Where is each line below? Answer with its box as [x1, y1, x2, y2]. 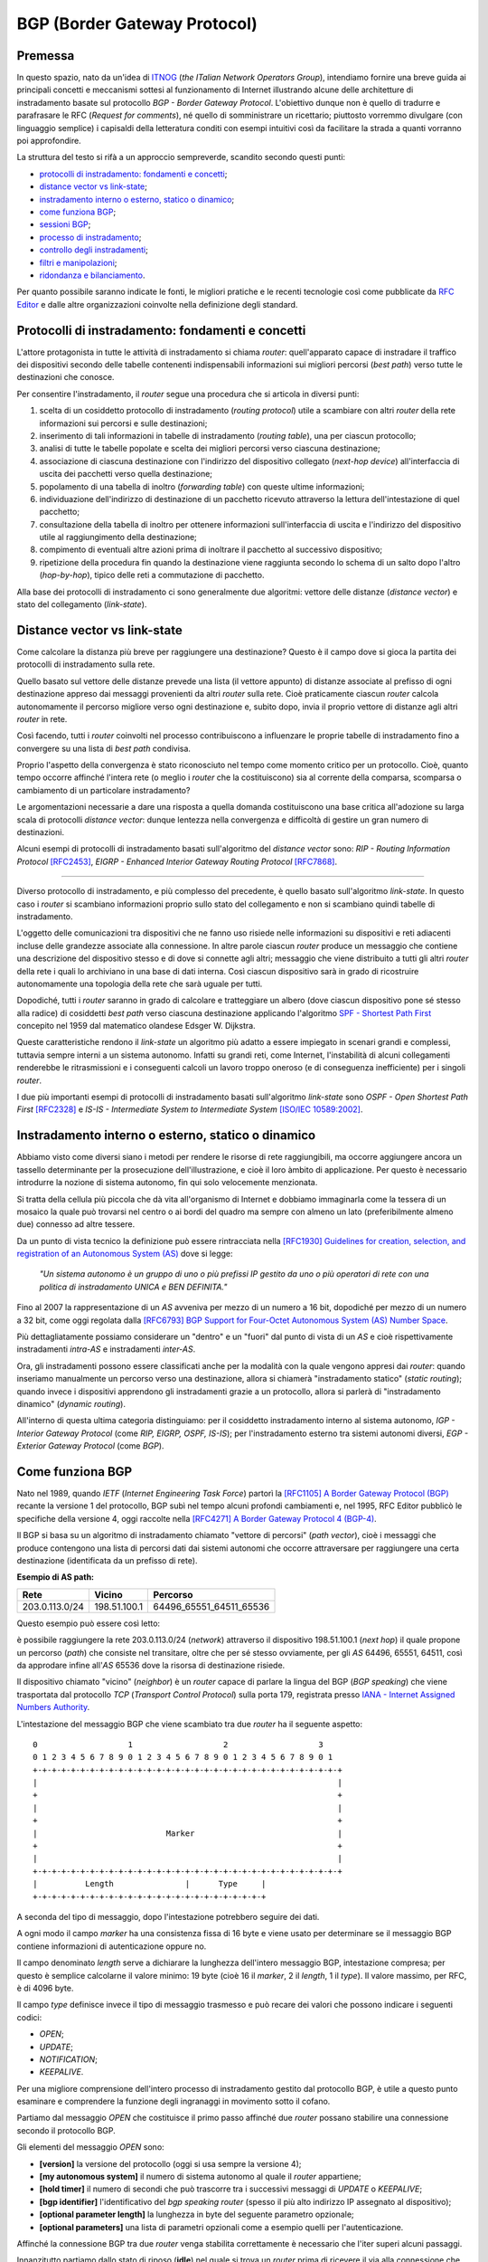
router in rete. [16, 713, 68, 724]
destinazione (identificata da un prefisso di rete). [16, 1555, 198, 1566]
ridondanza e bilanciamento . [39, 270, 145, 280]
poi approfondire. [16, 136, 81, 147]
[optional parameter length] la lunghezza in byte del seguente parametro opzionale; [39, 2209, 354, 2220]
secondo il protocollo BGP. [16, 2124, 117, 2135]
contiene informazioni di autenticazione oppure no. [16, 1941, 207, 1952]
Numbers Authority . [16, 1702, 90, 1713]
